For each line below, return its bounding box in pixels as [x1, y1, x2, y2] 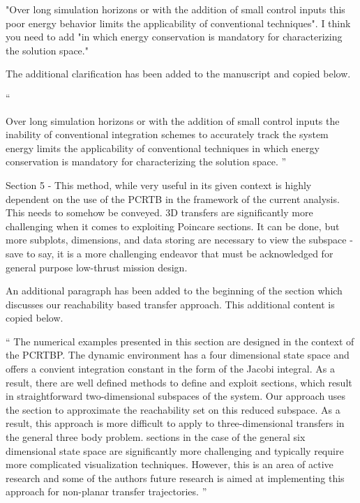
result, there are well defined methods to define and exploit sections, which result [6, 375, 352, 389]
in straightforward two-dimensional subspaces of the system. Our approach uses [6, 389, 345, 403]
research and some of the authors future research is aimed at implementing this [6, 470, 345, 485]
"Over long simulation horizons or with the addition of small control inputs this [6, 2, 345, 16]
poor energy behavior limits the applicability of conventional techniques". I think [6, 15, 351, 30]
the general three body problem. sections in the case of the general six [6, 430, 306, 444]
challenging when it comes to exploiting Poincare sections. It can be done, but [6, 218, 340, 233]
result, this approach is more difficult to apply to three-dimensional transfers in [6, 416, 345, 430]
